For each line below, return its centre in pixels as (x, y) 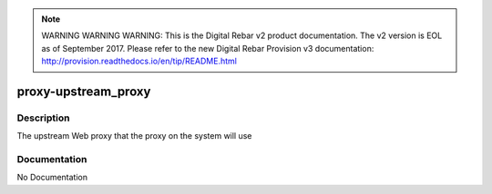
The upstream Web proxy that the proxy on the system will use (134, 136)
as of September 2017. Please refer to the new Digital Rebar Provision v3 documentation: (208, 48)
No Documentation (52, 178)
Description (43, 118)
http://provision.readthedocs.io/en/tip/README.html (139, 61)
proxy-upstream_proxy (84, 91)
